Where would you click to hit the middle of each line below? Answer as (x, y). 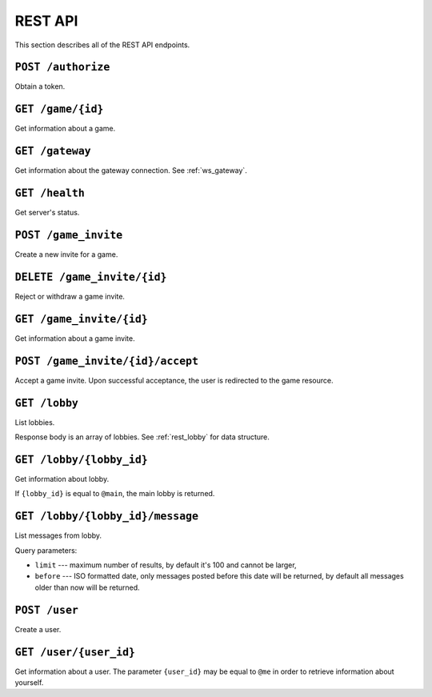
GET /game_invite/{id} (81, 319)
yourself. (29, 683)
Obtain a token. (40, 86)
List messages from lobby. (58, 535)
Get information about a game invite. (75, 338)
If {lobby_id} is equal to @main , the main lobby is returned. (115, 494)
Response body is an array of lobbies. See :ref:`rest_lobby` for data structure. (142, 437)
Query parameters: (46, 550)
